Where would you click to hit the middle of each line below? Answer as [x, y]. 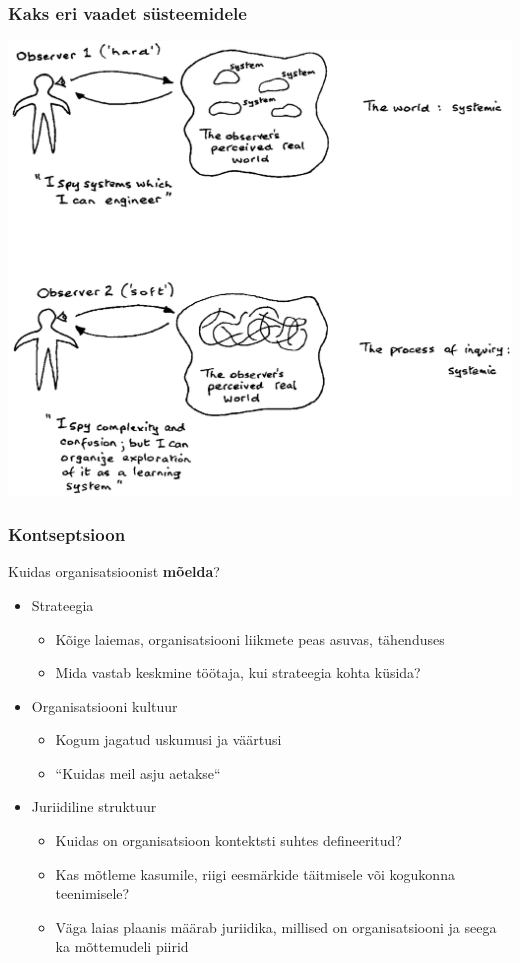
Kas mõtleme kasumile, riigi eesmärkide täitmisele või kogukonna [255, 873]
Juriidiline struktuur [94, 806]
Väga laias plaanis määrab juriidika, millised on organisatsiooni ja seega [276, 926]
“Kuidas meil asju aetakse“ [138, 772]
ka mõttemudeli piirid [122, 946]
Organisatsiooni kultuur [104, 705]
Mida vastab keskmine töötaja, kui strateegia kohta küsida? [238, 672]
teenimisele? [92, 893]
